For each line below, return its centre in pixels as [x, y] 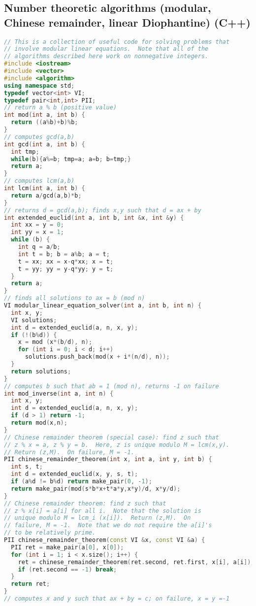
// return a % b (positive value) [61, 108]
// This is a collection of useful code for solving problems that [117, 42]
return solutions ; [41, 371]
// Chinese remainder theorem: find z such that [85, 503]
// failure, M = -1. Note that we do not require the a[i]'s [108, 525]
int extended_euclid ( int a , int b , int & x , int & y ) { [94, 218]
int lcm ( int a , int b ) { [45, 188]
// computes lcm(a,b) [39, 181]
